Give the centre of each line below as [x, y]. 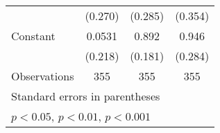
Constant [33, 36]
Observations [43, 76]
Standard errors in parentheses [86, 96]
